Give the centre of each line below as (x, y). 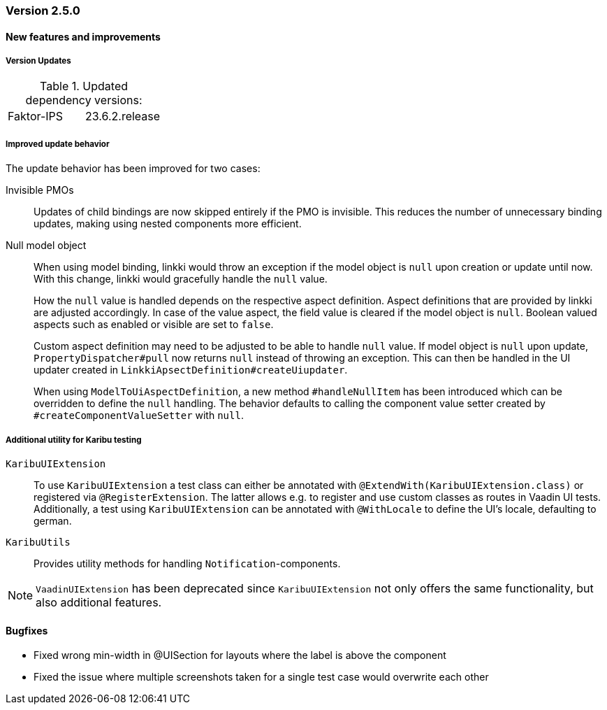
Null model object (46, 246)
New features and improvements (83, 36)
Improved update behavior (58, 144)
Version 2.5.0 (43, 10)
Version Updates (38, 61)
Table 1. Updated (84, 86)
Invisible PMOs (40, 190)
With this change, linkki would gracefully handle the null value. (181, 279)
